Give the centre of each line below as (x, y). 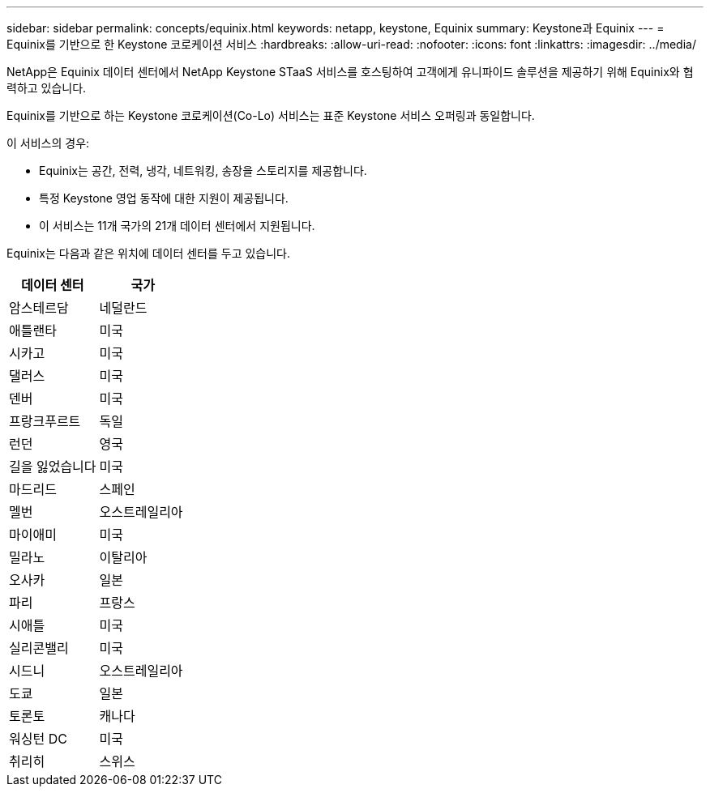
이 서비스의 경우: (48, 143)
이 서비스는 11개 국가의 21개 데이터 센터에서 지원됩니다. (177, 226)
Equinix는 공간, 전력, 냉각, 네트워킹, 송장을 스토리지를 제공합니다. (203, 171)
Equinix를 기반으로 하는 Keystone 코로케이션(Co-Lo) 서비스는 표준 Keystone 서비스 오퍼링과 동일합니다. (271, 115)
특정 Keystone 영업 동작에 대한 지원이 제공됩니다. (164, 198)
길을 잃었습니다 (53, 467)
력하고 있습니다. (47, 88)
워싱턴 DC (38, 739)
